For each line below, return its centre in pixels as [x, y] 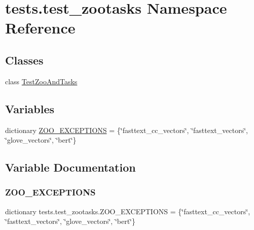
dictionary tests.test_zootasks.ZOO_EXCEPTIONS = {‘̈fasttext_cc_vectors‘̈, [128, 211]
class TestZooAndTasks [41, 81]
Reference [40, 28]
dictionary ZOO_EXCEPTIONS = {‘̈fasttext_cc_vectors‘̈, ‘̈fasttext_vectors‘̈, [126, 130]
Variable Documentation [70, 167]
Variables [30, 108]
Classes [24, 60]
